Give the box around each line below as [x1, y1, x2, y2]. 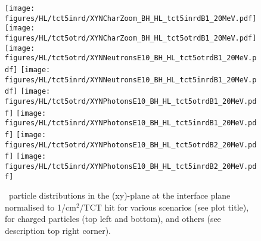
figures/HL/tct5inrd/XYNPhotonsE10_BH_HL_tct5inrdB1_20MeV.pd [5, 119, 257, 128]
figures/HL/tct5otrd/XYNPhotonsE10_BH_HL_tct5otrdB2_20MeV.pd [5, 140, 257, 149]
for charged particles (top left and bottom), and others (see [5, 212, 221, 225]
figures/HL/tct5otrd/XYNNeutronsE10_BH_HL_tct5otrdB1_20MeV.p [5, 54, 257, 63]
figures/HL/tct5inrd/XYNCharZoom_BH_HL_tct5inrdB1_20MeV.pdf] [5, 14, 257, 23]
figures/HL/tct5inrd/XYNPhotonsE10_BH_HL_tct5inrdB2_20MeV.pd [5, 162, 257, 171]
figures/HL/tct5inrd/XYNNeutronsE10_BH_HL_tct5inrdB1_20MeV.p [5, 75, 257, 84]
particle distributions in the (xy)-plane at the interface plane [8, 189, 231, 202]
